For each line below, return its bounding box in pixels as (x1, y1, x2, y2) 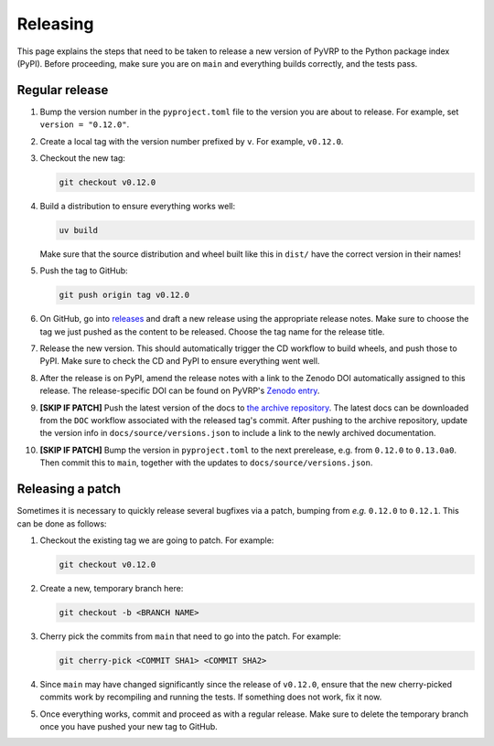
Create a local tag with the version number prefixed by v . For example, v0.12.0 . (39, 135, 344, 146)
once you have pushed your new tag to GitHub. (39, 720, 219, 731)
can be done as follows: (16, 517, 107, 529)
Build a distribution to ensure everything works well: (39, 200, 236, 211)
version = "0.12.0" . (39, 119, 130, 130)
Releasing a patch (16, 481, 122, 497)
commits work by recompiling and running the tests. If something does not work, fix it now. (39, 691, 382, 703)
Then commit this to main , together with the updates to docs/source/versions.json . (39, 457, 373, 468)
